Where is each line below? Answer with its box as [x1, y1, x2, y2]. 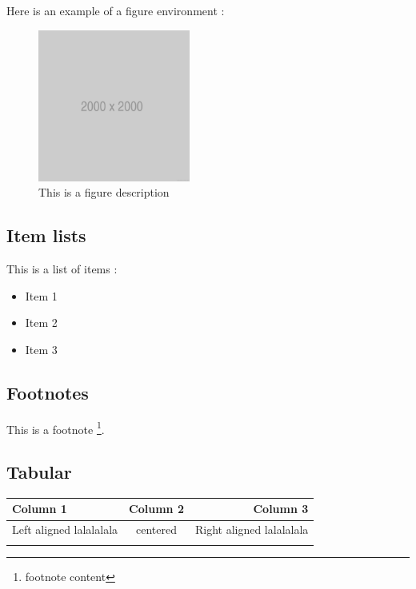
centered [136, 521, 177, 538]
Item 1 [25, 287, 58, 304]
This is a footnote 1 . [6, 418, 105, 437]
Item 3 [25, 340, 58, 357]
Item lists [6, 223, 86, 248]
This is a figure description [38, 184, 170, 201]
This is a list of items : [6, 260, 118, 277]
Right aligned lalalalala [194, 521, 309, 538]
